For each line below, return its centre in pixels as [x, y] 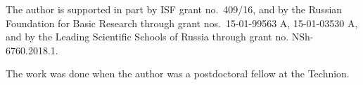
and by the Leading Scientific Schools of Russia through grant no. [147, 37]
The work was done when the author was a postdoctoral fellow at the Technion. [178, 74]
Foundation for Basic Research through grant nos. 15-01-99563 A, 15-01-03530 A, [182, 23]
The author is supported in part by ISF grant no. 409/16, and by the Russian [174, 9]
